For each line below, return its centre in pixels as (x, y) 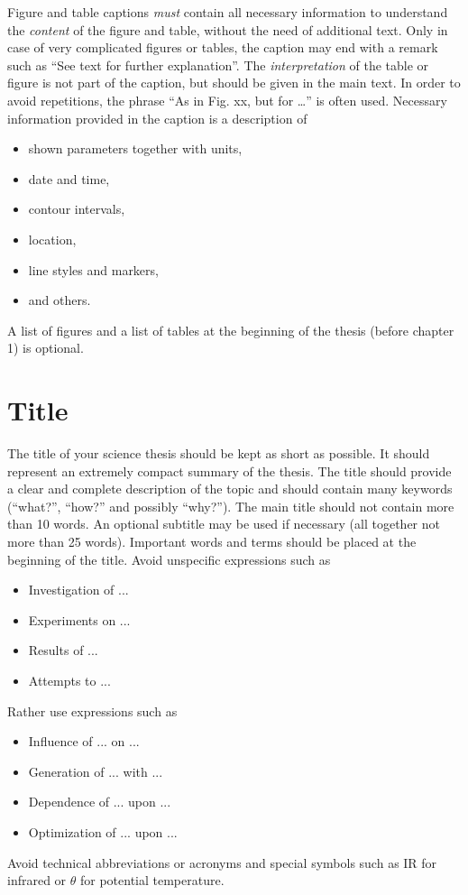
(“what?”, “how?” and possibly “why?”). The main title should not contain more (231, 506)
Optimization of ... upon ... (103, 831)
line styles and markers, (93, 269)
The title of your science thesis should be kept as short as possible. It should (219, 453)
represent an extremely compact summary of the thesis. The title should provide (229, 471)
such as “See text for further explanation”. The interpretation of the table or (218, 65)
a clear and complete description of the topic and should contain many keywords (230, 489)
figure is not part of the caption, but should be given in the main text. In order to (234, 83)
